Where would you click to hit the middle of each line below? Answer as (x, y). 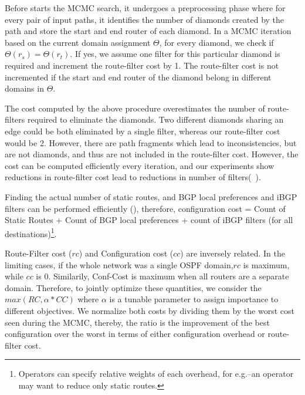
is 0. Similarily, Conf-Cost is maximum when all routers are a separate (162, 276)
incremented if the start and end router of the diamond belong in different (138, 77)
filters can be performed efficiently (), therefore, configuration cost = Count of (145, 208)
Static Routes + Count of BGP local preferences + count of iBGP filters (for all (149, 220)
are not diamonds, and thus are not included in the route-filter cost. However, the (152, 154)
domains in (24, 88)
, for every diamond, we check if (216, 42)
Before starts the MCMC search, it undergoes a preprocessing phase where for (145, 8)
